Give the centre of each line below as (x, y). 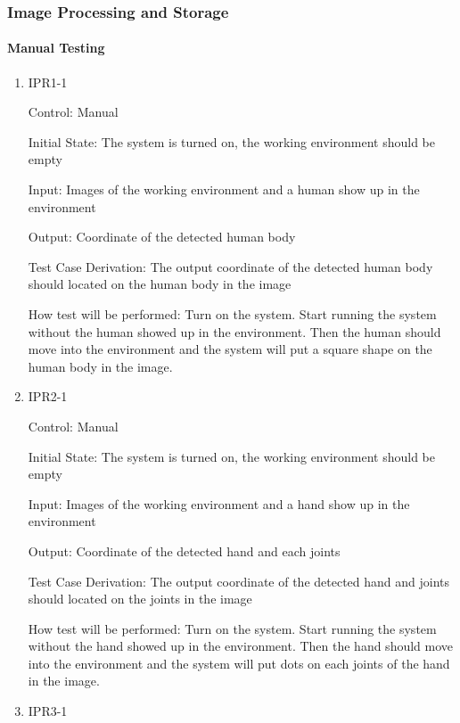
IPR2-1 (48, 396)
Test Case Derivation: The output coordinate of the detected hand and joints (239, 581)
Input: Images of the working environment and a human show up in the (224, 189)
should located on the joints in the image (140, 599)
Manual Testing (56, 48)
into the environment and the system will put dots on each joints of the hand (239, 663)
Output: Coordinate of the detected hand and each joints (184, 550)
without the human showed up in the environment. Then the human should (234, 331)
